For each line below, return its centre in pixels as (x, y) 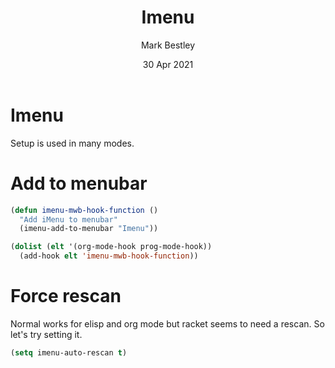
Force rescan (66, 296)
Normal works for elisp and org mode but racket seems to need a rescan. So (167, 323)
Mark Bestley (168, 45)
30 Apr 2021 (168, 64)
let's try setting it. (46, 334)
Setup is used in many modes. (72, 143)
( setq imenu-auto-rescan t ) (69, 352)
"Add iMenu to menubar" (68, 219)
